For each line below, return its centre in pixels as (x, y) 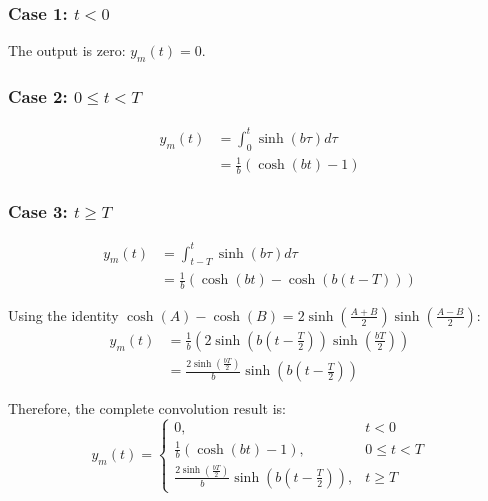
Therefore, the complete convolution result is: (147, 408)
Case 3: (38, 210)
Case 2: (38, 95)
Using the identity (63, 314)
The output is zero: (67, 50)
